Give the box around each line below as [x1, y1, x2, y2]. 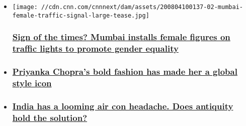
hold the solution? [12, 111, 88, 123]
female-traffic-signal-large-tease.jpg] [12, 12, 149, 19]
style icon [12, 76, 52, 89]
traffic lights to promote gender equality [12, 42, 179, 55]
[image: [12, 4, 38, 11]
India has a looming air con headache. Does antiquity [12, 99, 233, 112]
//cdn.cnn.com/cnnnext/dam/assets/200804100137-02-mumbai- [41, 4, 243, 11]
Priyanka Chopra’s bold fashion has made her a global [12, 65, 237, 77]
